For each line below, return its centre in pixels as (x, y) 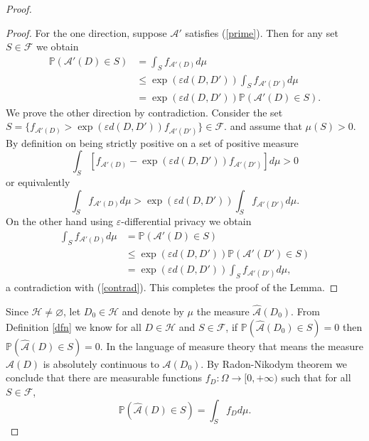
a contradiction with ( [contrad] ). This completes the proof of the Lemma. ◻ (172, 287)
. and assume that (263, 126)
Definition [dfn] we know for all (74, 326)
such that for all (316, 377)
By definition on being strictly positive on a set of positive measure (152, 142)
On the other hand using (60, 221)
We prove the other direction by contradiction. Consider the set (144, 112)
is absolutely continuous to (101, 363)
